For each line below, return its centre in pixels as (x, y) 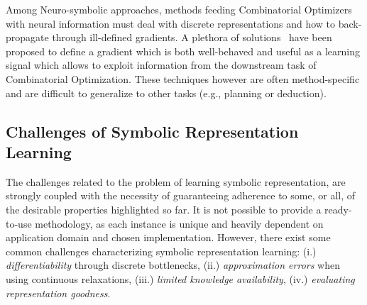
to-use (19, 223)
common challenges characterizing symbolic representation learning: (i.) (161, 251)
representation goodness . (58, 293)
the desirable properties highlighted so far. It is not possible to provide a (164, 209)
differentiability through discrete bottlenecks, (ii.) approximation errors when (173, 265)
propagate (27, 37)
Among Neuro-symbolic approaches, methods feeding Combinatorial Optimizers (179, 9)
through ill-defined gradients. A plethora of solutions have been (192, 37)
